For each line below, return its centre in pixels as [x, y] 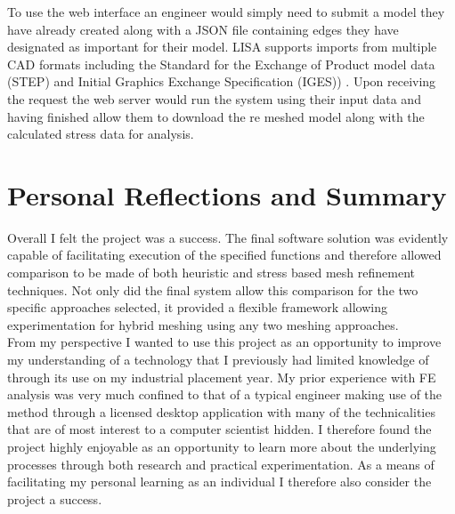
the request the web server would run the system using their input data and [214, 98]
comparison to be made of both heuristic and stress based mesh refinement [211, 273]
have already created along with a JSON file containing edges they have [203, 29]
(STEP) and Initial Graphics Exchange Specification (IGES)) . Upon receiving [222, 81]
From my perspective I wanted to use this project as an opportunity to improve [224, 342]
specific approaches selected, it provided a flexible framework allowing [197, 307]
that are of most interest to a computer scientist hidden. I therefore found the [219, 429]
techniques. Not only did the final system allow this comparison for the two [213, 289]
